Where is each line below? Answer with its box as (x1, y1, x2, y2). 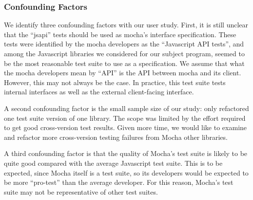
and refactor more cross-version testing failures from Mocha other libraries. (4, 132, 228, 142)
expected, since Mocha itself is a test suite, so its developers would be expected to (4, 167, 249, 178)
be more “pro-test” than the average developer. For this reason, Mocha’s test (4, 177, 234, 187)
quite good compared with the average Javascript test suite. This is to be (4, 157, 223, 168)
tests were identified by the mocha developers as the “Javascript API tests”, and (4, 39, 244, 49)
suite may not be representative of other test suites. (4, 186, 158, 197)
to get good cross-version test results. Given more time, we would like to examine (4, 122, 247, 133)
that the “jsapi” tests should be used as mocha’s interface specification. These (4, 29, 236, 39)
